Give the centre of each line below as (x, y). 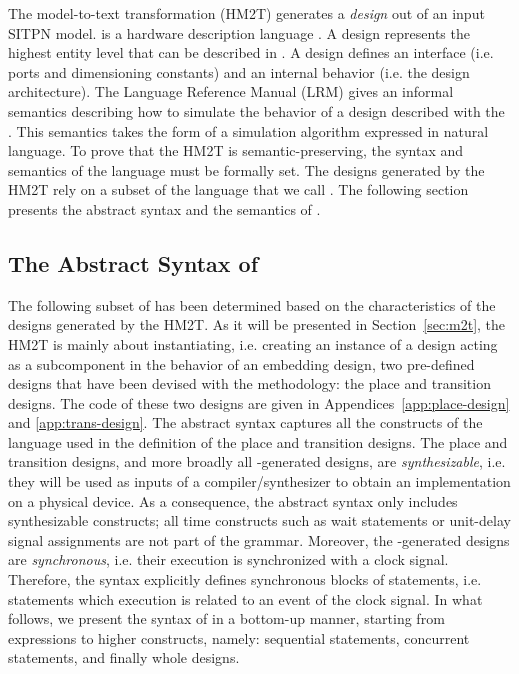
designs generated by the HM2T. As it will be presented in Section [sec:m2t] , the (257, 324)
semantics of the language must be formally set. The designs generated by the (246, 169)
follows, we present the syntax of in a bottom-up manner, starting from (226, 618)
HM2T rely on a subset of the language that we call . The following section (238, 189)
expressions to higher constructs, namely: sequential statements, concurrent (239, 637)
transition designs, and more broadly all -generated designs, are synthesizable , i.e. (257, 461)
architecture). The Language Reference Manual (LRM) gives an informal (231, 91)
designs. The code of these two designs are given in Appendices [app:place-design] (259, 402)
